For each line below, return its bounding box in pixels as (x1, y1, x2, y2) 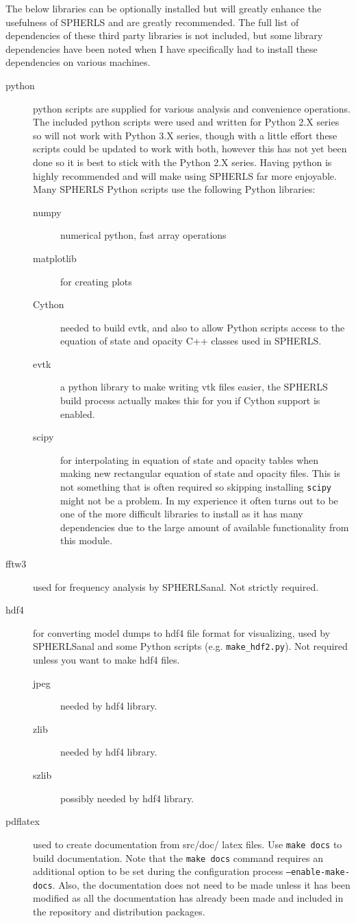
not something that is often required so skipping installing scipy (60, 480, 332, 494)
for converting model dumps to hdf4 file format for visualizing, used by (33, 625, 331, 640)
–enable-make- (285, 867, 350, 878)
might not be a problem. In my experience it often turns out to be (60, 493, 338, 507)
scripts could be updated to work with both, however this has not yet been (33, 141, 347, 156)
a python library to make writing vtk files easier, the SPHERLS (60, 379, 328, 394)
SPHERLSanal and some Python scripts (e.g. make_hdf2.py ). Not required (33, 639, 348, 653)
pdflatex (5, 814, 40, 828)
